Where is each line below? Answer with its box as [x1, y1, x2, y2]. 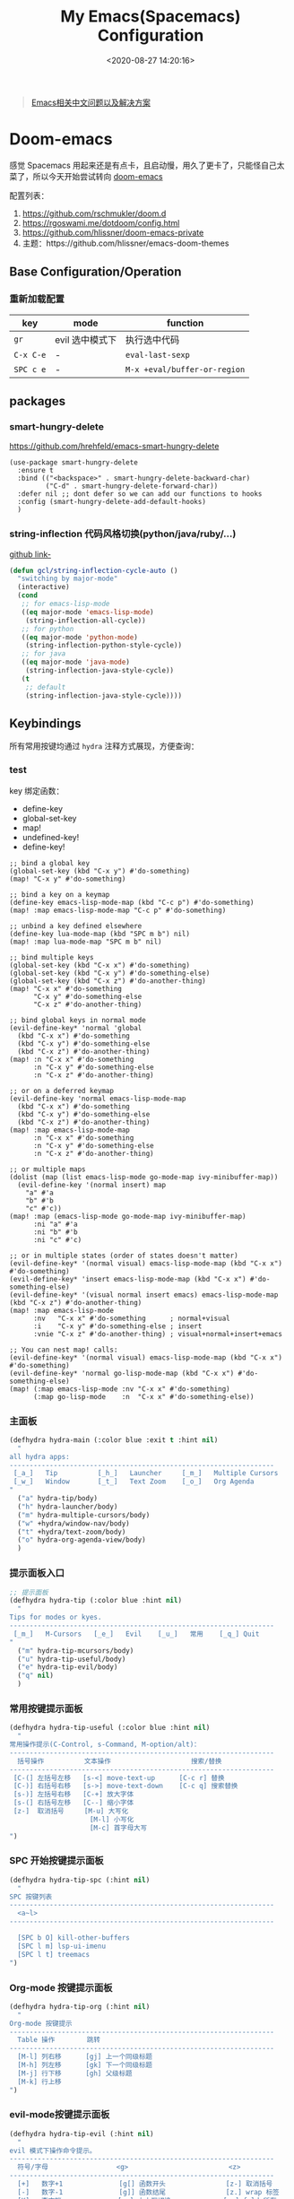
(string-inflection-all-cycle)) [25, 616, 146, 625]
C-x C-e [13, 350, 47, 360]
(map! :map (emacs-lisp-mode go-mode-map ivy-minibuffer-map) [9, 1212, 246, 1221]
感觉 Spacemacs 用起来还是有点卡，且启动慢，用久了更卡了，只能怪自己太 [9, 160, 285, 170]
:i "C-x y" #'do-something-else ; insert [32, 1321, 203, 1331]
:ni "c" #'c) [32, 1235, 82, 1244]
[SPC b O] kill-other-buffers [17, 1934, 130, 1943]
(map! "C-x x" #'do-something [9, 984, 123, 993]
